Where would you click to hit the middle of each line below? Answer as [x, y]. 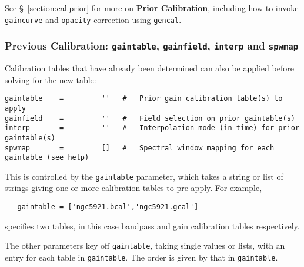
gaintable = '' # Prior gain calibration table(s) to [144, 99]
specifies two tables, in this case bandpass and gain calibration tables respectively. [152, 225]
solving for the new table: [51, 79]
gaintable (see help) [47, 158]
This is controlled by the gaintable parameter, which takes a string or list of [144, 176]
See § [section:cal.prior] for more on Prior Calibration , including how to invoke [152, 8]
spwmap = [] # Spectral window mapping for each [140, 148]
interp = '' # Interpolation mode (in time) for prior [152, 128]
